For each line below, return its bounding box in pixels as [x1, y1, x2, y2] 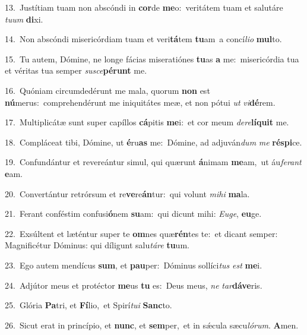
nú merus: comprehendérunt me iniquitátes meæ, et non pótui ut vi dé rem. [5, 96, 276, 108]
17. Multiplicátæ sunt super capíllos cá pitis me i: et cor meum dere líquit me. [5, 116, 289, 128]
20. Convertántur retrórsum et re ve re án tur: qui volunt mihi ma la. [5, 187, 250, 200]
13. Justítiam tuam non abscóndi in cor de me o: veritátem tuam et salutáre [5, 1, 283, 13]
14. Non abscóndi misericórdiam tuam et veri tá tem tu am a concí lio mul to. [5, 33, 282, 45]
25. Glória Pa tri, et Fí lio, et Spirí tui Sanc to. [5, 299, 172, 311]
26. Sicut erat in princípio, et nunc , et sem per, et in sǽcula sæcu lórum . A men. [5, 318, 299, 331]
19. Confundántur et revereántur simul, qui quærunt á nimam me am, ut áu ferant [5, 156, 302, 168]
